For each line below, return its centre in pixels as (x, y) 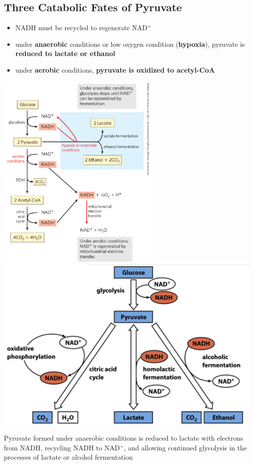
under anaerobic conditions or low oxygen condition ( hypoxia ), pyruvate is (130, 44)
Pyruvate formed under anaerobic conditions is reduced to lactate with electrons (124, 438)
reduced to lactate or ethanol (65, 53)
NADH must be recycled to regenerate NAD (81, 28)
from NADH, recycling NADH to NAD (62, 447)
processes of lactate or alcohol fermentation (68, 457)
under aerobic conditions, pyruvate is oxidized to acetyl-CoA (115, 69)
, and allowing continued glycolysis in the (185, 447)
